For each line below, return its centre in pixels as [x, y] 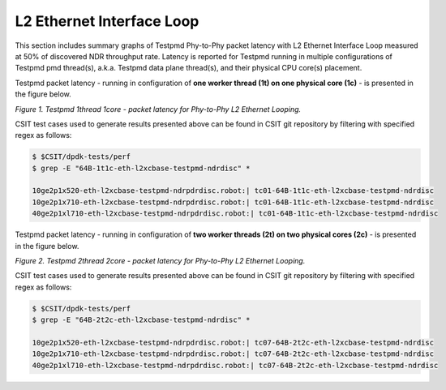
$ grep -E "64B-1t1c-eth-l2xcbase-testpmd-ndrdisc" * [141, 168]
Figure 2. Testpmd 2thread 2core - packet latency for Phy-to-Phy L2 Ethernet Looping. [160, 260]
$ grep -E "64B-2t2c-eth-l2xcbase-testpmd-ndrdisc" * [141, 320]
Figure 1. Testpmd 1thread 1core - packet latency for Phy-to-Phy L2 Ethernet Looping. [158, 109]
